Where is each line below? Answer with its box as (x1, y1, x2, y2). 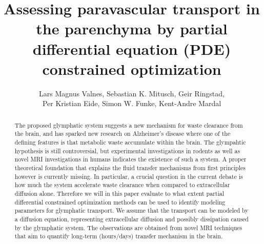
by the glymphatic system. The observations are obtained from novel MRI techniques (14, 223, 242, 232)
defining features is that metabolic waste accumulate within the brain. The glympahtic (14, 137, 246, 146)
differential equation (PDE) (32, 38, 231, 59)
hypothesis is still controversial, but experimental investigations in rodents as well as (14, 146, 240, 155)
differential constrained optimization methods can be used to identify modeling (14, 197, 226, 206)
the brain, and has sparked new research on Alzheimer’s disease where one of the (14, 129, 231, 138)
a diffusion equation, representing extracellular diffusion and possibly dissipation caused (14, 214, 249, 223)
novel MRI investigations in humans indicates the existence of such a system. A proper (14, 155, 247, 164)
